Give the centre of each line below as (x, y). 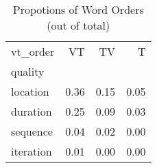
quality (28, 71)
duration (32, 111)
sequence (32, 131)
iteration (32, 151)
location (30, 91)
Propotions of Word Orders (78, 9)
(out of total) (78, 25)
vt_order (33, 51)
